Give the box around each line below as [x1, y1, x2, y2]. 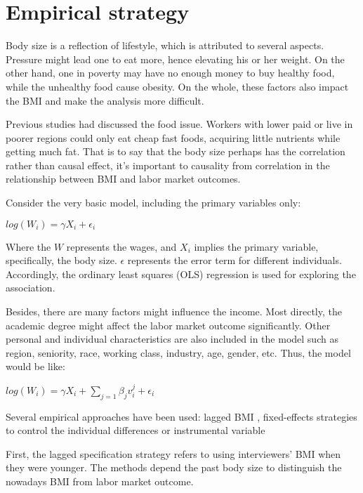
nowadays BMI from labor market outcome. [6, 473, 194, 488]
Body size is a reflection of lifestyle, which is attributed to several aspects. [6, 38, 324, 53]
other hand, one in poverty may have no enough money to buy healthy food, [6, 65, 335, 80]
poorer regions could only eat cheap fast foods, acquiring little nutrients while [6, 130, 341, 145]
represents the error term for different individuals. [127, 253, 342, 268]
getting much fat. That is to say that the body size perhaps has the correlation [6, 144, 345, 159]
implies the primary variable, [194, 239, 319, 254]
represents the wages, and [66, 239, 177, 254]
